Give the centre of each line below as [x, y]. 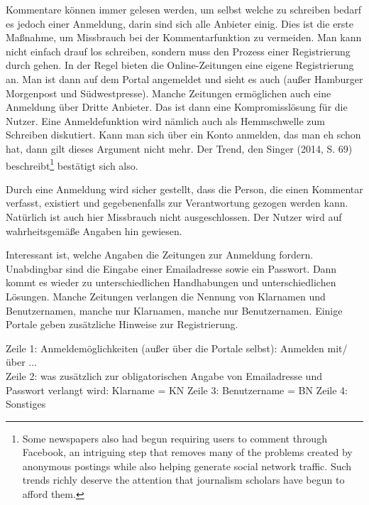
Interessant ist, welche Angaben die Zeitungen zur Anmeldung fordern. [160, 255]
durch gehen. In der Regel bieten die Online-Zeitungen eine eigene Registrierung [180, 65]
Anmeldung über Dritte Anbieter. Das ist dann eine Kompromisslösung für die [177, 107]
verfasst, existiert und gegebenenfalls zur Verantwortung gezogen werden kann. [177, 203]
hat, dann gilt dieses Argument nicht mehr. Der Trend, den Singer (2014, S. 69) [179, 148]
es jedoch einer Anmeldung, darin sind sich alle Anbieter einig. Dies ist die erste [180, 23]
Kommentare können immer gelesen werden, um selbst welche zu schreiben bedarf [183, 9]
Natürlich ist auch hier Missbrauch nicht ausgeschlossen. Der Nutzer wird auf [174, 216]
